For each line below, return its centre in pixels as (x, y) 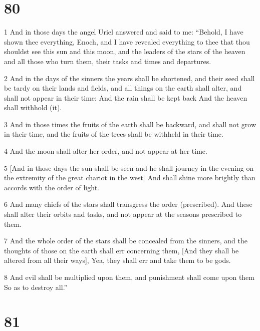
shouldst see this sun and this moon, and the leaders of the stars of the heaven (125, 51)
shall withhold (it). (33, 107)
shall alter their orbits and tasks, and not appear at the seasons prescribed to (123, 214)
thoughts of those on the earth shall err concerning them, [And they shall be (121, 250)
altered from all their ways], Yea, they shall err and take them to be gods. (117, 260)
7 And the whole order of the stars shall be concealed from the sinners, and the (126, 241)
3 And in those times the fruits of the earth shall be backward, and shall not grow (130, 124)
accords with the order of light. (52, 187)
